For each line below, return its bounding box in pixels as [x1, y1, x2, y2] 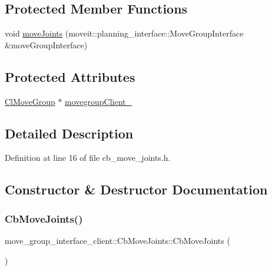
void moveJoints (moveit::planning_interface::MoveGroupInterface [5, 27, 244, 39]
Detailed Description [5, 124, 134, 142]
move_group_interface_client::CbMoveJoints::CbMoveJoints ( [5, 234, 230, 246]
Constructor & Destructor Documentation [5, 180, 268, 199]
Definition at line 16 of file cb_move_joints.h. [5, 151, 171, 164]
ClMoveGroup [5, 95, 55, 107]
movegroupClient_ [65, 95, 132, 107]
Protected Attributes [5, 67, 135, 85]
